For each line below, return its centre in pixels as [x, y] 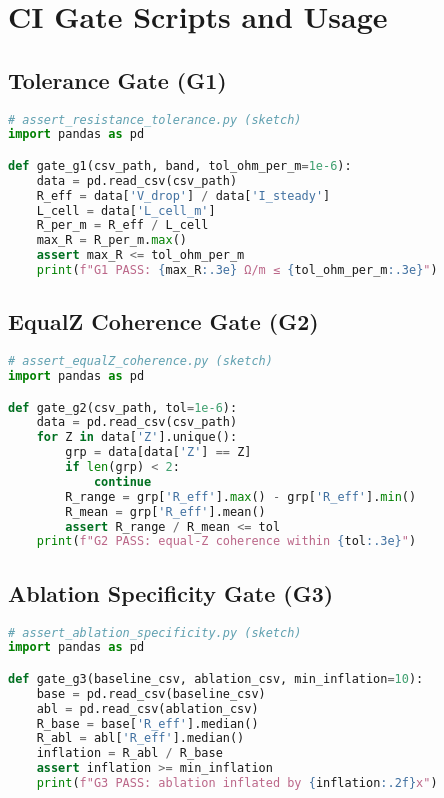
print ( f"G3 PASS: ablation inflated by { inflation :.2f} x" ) [237, 783]
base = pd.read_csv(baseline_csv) [151, 693]
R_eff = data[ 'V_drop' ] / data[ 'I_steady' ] [183, 195]
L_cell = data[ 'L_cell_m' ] [126, 210]
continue [122, 481]
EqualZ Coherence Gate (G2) [163, 321]
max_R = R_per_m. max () [112, 240]
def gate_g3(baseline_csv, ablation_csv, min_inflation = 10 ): [216, 678]
